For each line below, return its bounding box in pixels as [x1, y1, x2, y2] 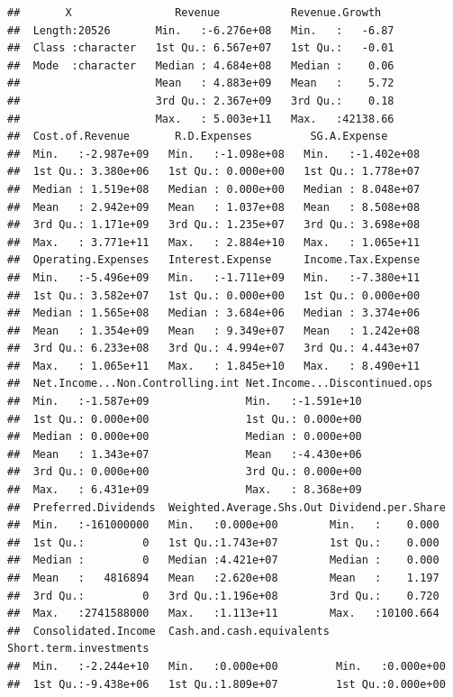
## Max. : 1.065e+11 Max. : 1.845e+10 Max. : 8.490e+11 [7, 359, 421, 372]
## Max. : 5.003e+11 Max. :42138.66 [7, 112, 394, 125]
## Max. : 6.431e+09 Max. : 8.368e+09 [7, 483, 362, 497]
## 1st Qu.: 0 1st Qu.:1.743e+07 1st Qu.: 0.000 [7, 536, 439, 549]
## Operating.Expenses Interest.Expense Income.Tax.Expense [7, 253, 421, 267]
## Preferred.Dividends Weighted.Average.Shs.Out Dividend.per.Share [7, 500, 446, 514]
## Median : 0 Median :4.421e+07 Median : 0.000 [7, 554, 439, 567]
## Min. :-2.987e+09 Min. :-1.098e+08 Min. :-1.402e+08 [7, 147, 421, 160]
